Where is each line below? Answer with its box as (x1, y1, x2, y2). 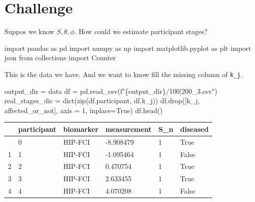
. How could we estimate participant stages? (74, 26, 208, 37)
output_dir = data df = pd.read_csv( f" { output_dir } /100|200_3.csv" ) (4, 85, 218, 96)
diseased (180, 123, 209, 134)
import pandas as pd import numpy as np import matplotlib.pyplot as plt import (4, 42, 252, 53)
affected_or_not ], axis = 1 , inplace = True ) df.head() (4, 105, 163, 115)
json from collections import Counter (4, 52, 116, 63)
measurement (105, 123, 152, 134)
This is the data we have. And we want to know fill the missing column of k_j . (4, 69, 243, 79)
